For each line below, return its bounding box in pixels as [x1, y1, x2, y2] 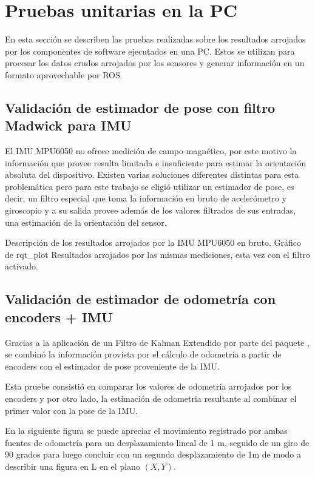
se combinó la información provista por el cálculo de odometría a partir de [5, 348, 282, 360]
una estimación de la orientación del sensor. [5, 215, 167, 228]
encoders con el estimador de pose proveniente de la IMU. [5, 359, 220, 372]
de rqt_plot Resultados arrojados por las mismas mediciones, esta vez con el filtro [5, 248, 311, 260]
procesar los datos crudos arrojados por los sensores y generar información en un [5, 56, 305, 69]
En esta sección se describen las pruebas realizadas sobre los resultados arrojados [5, 33, 306, 46]
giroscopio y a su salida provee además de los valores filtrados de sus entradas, [5, 204, 296, 217]
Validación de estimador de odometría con [5, 289, 276, 308]
